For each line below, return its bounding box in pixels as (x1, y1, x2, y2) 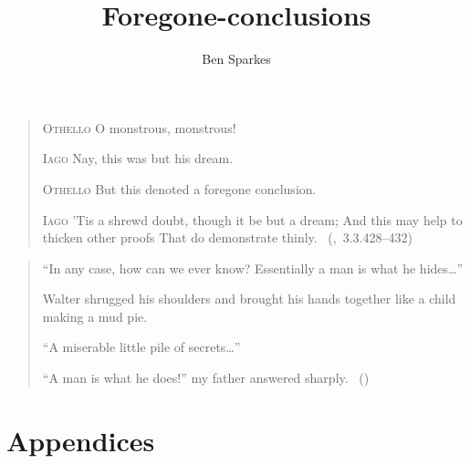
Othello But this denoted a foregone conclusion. (42, 179, 317, 198)
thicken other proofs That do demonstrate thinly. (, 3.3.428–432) (42, 228, 413, 247)
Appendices (6, 421, 155, 459)
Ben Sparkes (202, 49, 271, 68)
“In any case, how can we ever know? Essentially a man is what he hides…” (42, 258, 464, 277)
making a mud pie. (42, 306, 148, 325)
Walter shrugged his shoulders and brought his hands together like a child (42, 289, 456, 308)
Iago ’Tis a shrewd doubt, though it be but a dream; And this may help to (42, 210, 463, 229)
